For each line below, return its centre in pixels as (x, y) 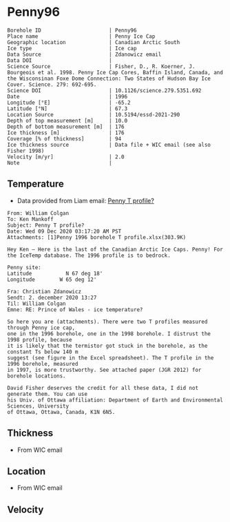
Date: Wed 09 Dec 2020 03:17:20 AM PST (64, 231)
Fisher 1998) (26, 151)
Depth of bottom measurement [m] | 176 (66, 127)
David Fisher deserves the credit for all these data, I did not (103, 388)
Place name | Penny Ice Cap (81, 36)
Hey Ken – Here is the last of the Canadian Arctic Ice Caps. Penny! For (115, 249)
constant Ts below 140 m (43, 352)
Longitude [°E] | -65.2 (69, 103)
